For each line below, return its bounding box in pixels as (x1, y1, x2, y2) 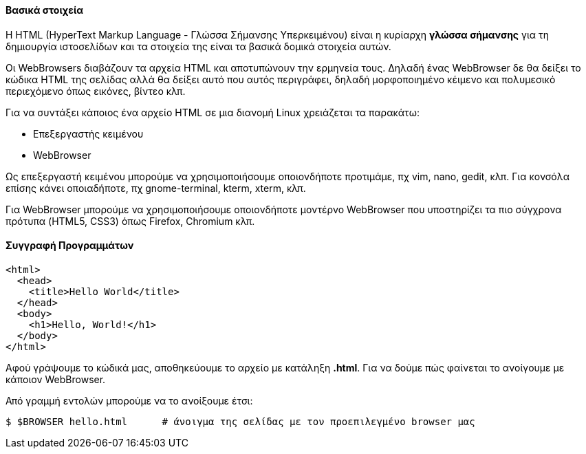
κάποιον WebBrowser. (6, 373, 106, 385)
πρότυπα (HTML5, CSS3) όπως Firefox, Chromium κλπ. (6, 215, 255, 227)
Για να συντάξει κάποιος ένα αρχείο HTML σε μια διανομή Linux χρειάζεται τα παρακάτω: (6, 106, 420, 118)
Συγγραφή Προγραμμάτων (6, 239, 134, 252)
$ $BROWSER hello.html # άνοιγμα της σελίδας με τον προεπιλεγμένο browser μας (6, 415, 475, 427)
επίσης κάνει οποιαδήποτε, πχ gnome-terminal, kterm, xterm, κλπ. (6, 182, 306, 194)
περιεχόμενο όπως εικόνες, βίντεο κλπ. (6, 85, 186, 97)
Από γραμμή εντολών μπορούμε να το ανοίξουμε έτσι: (6, 394, 253, 407)
